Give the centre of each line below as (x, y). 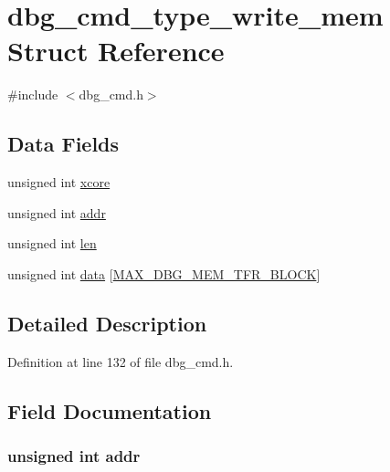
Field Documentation (110, 410)
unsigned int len (52, 243)
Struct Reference (116, 51)
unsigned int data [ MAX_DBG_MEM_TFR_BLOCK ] (164, 273)
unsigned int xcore (59, 182)
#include (33, 94)
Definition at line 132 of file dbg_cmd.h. (121, 361)
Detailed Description (107, 323)
